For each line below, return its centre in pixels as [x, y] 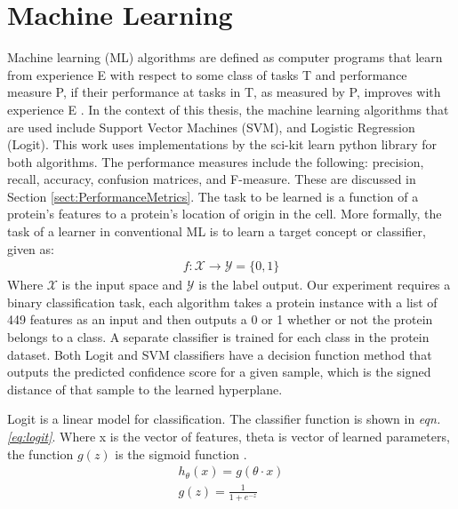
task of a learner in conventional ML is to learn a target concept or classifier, [217, 231]
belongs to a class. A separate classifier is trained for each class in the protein [218, 337]
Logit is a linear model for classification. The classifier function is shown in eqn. [224, 419]
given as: [31, 248]
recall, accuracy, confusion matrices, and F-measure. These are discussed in [212, 179]
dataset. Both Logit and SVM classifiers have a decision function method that [220, 354]
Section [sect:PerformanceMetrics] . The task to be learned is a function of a [213, 196]
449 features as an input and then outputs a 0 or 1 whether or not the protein [220, 319]
